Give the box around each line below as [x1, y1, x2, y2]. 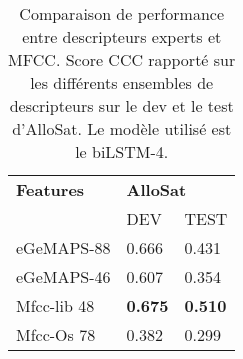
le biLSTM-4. [75, 140, 169, 163]
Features [16, 178, 85, 201]
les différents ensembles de [30, 71, 214, 94]
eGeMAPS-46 [16, 265, 111, 288]
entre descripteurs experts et [22, 25, 222, 48]
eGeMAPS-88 [16, 236, 111, 259]
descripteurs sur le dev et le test [9, 94, 234, 117]
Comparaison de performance [19, 2, 225, 25]
